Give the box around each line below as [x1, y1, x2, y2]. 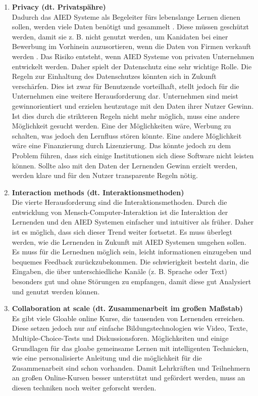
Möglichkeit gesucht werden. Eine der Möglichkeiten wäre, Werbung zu [12, 120, 231, 131]
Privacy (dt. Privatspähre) [12, 2, 106, 12]
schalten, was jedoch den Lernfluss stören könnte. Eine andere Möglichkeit [12, 130, 242, 141]
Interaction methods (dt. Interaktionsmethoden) [12, 187, 184, 197]
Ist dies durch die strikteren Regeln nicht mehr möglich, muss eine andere [12, 110, 240, 121]
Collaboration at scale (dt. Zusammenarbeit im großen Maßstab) [12, 303, 243, 314]
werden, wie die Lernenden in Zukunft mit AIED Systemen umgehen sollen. [12, 236, 246, 247]
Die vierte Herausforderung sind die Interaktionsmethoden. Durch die [12, 197, 227, 207]
